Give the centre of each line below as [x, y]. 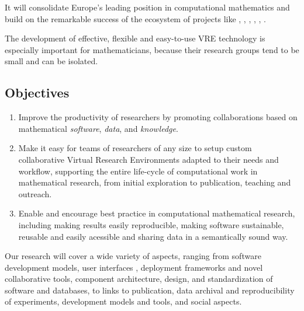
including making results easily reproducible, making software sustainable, [151, 224]
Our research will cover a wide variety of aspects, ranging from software [133, 256]
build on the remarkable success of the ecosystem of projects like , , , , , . [135, 18]
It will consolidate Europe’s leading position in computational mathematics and [147, 7]
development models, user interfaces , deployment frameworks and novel [134, 267]
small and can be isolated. [51, 61]
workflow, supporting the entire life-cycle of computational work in [138, 171]
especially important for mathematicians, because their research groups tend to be [152, 49]
